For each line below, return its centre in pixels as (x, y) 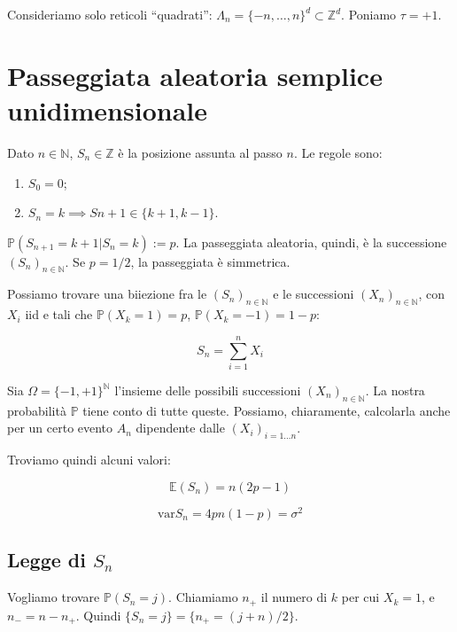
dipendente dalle (180, 428)
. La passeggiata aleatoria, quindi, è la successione (311, 242)
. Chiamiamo (203, 597)
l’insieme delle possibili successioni (208, 390)
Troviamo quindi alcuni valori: (89, 460)
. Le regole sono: (338, 152)
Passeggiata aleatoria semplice (195, 75)
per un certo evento (60, 428)
